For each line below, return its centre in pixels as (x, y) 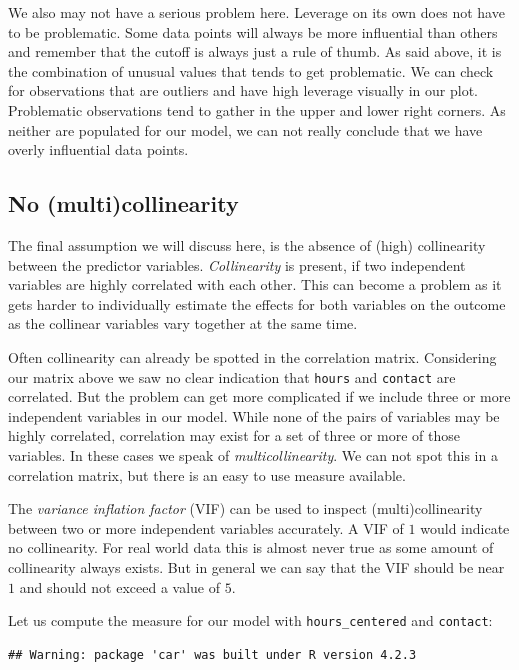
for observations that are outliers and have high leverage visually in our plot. (243, 90)
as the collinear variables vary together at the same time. (183, 323)
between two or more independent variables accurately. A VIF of (206, 527)
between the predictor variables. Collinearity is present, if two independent (237, 264)
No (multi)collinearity (123, 203)
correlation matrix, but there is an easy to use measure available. (207, 474)
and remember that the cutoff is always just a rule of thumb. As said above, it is (255, 51)
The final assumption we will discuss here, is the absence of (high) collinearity (247, 244)
